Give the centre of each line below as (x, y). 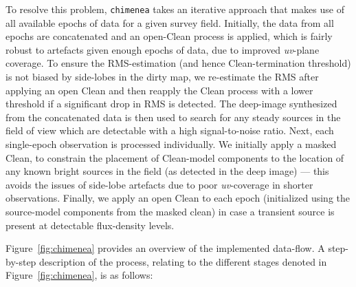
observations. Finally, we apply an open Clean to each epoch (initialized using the (178, 198)
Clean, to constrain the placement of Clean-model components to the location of (175, 157)
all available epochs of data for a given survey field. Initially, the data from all (170, 22)
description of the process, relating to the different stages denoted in (183, 261)
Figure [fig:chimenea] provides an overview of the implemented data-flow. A (165, 248)
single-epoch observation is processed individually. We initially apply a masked (171, 144)
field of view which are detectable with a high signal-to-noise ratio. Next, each (170, 130)
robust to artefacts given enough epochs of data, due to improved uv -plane (163, 49)
